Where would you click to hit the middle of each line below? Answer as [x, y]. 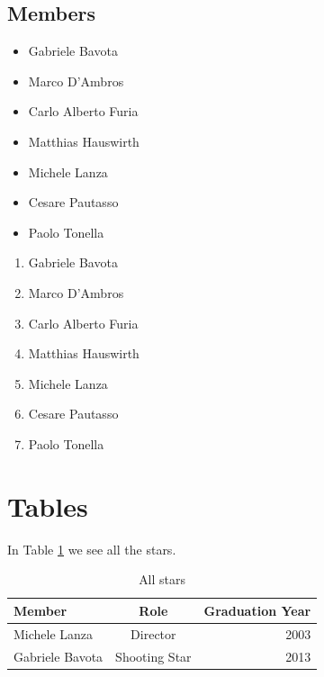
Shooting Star [153, 656]
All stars [162, 579]
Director [153, 633]
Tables [48, 505]
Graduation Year [257, 610]
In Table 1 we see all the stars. [92, 549]
